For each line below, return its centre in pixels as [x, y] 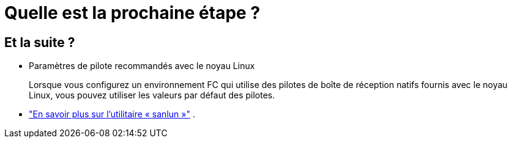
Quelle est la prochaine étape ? [132, 13]
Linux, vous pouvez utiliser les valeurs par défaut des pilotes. [152, 95]
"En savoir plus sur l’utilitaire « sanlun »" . [112, 114]
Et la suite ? [40, 42]
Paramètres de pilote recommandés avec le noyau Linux [142, 66]
